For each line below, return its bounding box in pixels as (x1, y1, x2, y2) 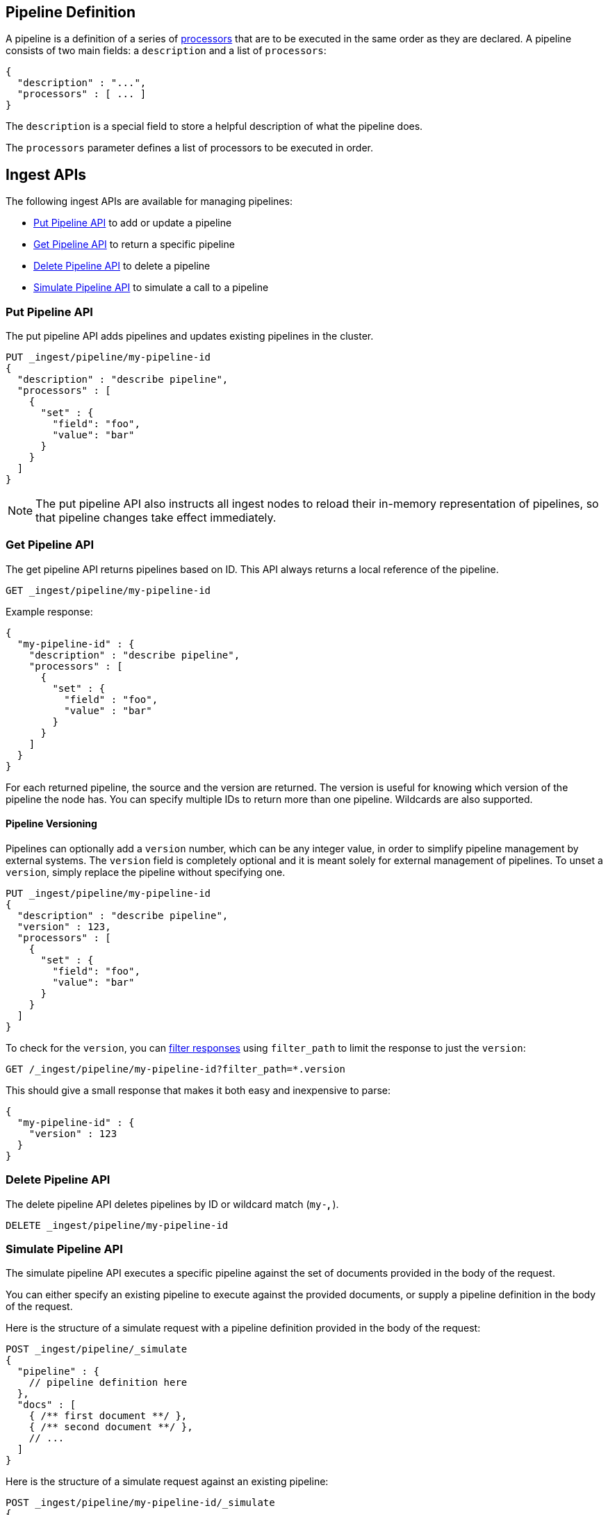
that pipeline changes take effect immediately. (35, 511, 277, 525)
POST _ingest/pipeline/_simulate (6, 1343, 188, 1355)
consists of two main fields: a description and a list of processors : (6, 44, 327, 57)
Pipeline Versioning (6, 818, 97, 830)
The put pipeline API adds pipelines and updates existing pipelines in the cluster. (6, 330, 374, 342)
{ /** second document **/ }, (28, 1421, 193, 1433)
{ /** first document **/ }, (28, 1410, 188, 1422)
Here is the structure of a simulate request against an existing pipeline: (6, 1475, 329, 1488)
